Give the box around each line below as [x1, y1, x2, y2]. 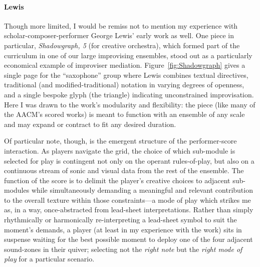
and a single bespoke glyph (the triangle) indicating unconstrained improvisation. [4, 89, 254, 99]
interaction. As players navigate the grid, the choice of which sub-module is [4, 145, 235, 156]
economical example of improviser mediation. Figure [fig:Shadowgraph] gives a [4, 60, 245, 70]
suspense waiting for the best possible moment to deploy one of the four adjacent [4, 234, 253, 244]
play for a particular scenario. [4, 253, 95, 264]
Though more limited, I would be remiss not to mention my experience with [4, 20, 238, 31]
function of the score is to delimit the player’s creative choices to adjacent [4, 175, 230, 185]
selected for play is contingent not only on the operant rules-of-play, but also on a [4, 155, 254, 166]
